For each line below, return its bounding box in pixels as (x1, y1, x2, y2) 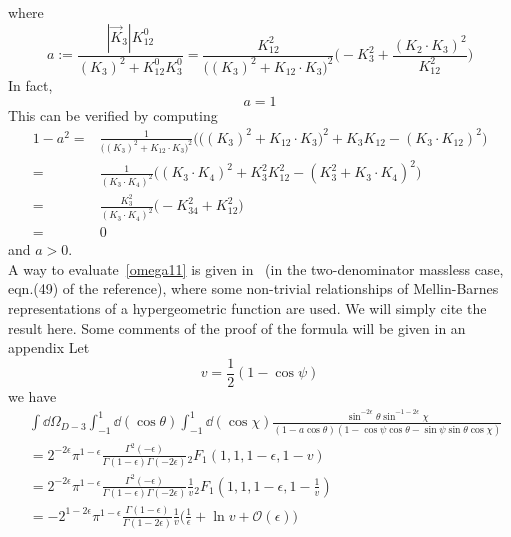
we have (8, 385, 57, 406)
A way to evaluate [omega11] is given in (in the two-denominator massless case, (8, 258, 504, 279)
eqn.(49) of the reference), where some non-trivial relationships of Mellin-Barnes (8, 278, 499, 299)
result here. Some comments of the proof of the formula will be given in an (8, 317, 466, 338)
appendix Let (8, 337, 90, 358)
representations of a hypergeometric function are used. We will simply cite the (8, 298, 487, 319)
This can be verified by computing (8, 104, 218, 125)
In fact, (8, 74, 53, 95)
